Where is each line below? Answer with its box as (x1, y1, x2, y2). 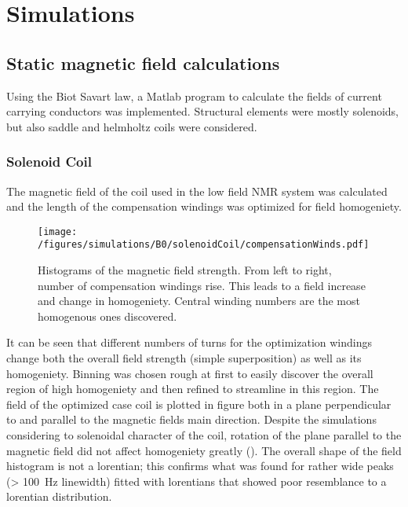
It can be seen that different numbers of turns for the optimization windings (6, 334, 372, 351)
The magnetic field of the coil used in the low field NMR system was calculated (6, 182, 388, 199)
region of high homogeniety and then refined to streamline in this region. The (6, 380, 379, 397)
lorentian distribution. (6, 488, 112, 505)
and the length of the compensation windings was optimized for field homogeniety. (6, 198, 402, 215)
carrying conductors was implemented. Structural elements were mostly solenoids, (6, 103, 399, 119)
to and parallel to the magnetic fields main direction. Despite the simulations (6, 411, 377, 428)
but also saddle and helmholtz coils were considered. (6, 118, 257, 134)
